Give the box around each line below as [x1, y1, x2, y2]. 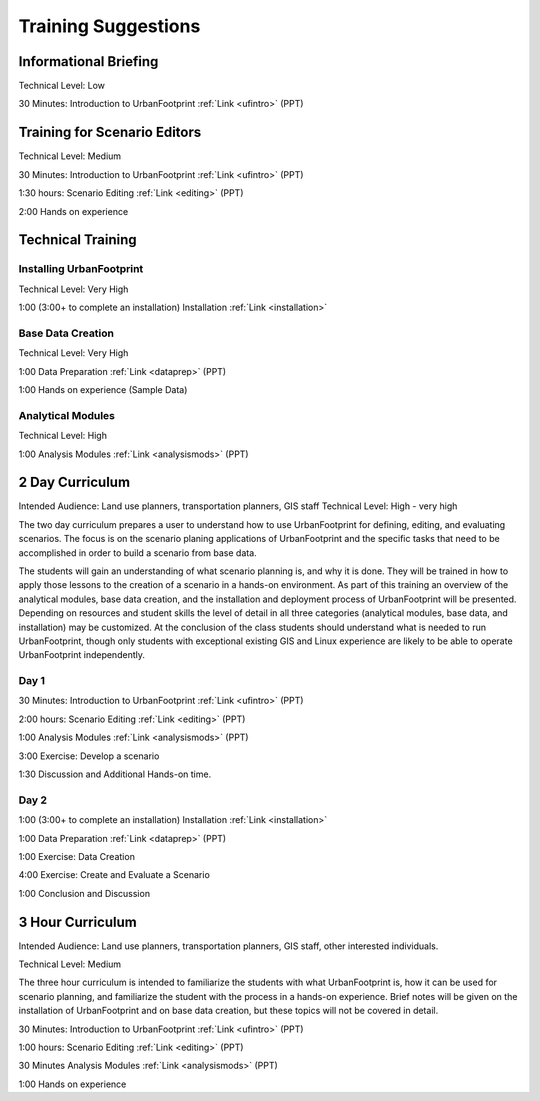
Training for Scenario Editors [18, 124, 202, 141]
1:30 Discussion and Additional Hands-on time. [18, 768, 212, 780]
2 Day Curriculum [18, 474, 130, 491]
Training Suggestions [18, 15, 201, 37]
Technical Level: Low [18, 80, 105, 92]
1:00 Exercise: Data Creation [18, 850, 135, 862]
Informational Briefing [18, 53, 159, 70]
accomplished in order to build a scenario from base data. [18, 546, 257, 559]
